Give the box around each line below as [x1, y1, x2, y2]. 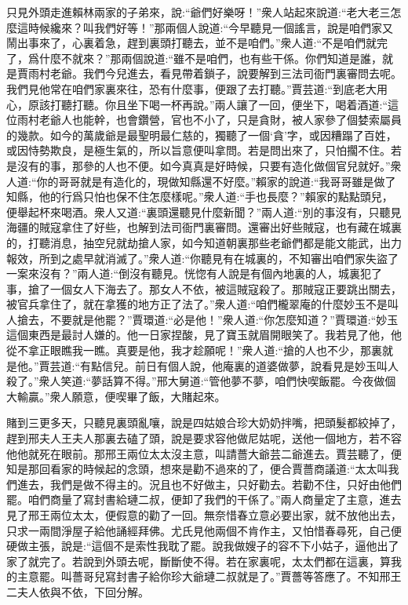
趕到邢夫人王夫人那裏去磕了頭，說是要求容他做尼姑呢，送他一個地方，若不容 [6, 430, 402, 446]
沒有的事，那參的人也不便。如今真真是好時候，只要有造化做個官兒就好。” [16, 157, 391, 173]
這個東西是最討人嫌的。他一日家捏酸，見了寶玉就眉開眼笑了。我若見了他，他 [6, 326, 402, 343]
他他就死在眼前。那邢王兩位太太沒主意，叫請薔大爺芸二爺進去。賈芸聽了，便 [6, 445, 402, 461]
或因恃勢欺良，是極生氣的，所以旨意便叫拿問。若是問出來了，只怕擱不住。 [6, 142, 391, 159]
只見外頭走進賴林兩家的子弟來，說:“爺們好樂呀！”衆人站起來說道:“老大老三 [6, 4, 391, 20]
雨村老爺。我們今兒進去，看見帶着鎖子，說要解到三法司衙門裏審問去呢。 [27, 65, 402, 82]
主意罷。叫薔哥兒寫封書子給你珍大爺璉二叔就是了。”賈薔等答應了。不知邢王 [16, 568, 402, 585]
